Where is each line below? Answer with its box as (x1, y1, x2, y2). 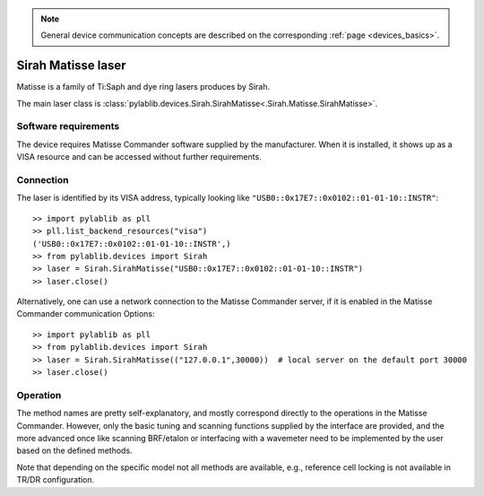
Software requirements (16, 120, 120, 133)
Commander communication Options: (16, 309, 155, 319)
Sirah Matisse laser (16, 58, 126, 74)
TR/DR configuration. (16, 474, 95, 485)
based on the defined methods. (16, 445, 134, 457)
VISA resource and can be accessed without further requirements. (16, 152, 262, 162)
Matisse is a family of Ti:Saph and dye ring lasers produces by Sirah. (16, 82, 271, 92)
